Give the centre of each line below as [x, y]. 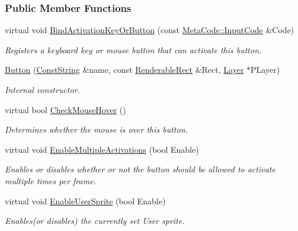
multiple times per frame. [50, 180]
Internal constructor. [42, 89]
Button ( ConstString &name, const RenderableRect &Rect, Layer [124, 70]
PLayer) [265, 70]
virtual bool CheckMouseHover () [65, 109]
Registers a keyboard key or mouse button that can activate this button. [133, 49]
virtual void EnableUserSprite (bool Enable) [85, 200]
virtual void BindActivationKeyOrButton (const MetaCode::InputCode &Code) [150, 30]
